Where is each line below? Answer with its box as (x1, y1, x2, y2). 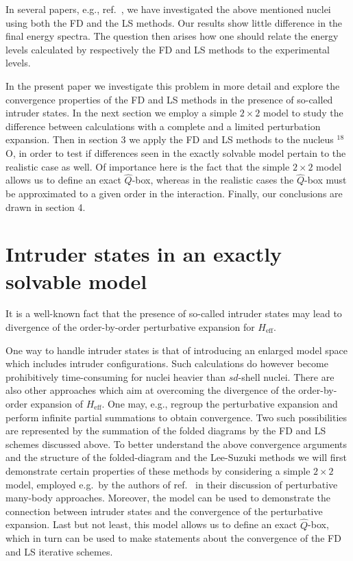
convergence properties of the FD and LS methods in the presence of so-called (5, 92, 333, 106)
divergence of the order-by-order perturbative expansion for (5, 320, 255, 334)
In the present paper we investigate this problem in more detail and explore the (5, 78, 340, 92)
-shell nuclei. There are (238, 369, 334, 384)
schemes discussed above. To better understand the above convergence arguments (5, 436, 348, 451)
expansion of (30, 397, 83, 410)
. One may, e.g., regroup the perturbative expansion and (101, 397, 338, 410)
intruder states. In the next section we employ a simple (5, 105, 237, 120)
